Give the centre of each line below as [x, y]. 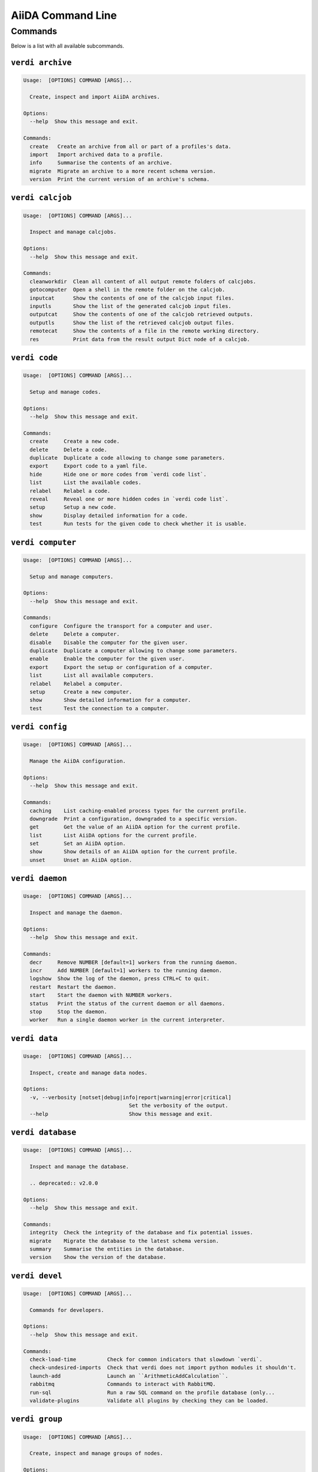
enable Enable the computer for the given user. [107, 659]
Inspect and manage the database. [79, 1167]
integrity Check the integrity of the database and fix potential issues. [141, 1233]
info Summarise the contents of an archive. [101, 163]
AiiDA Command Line [64, 15]
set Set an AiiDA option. [78, 844]
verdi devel [37, 1276]
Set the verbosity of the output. [178, 1106]
